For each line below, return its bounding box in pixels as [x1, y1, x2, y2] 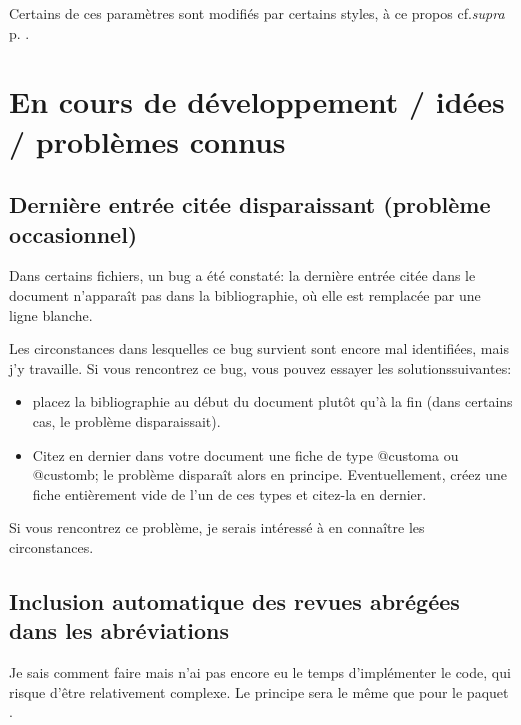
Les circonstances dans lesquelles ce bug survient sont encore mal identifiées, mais [9, 338, 509, 359]
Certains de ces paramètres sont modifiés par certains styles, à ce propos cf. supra [9, 3, 505, 23]
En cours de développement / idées [9, 81, 505, 122]
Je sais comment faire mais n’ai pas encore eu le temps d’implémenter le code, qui [9, 662, 511, 683]
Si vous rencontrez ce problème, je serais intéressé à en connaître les [9, 517, 425, 538]
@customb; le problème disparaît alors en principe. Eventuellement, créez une [32, 464, 508, 485]
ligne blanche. [9, 304, 93, 325]
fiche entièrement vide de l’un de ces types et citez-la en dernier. [32, 483, 427, 504]
